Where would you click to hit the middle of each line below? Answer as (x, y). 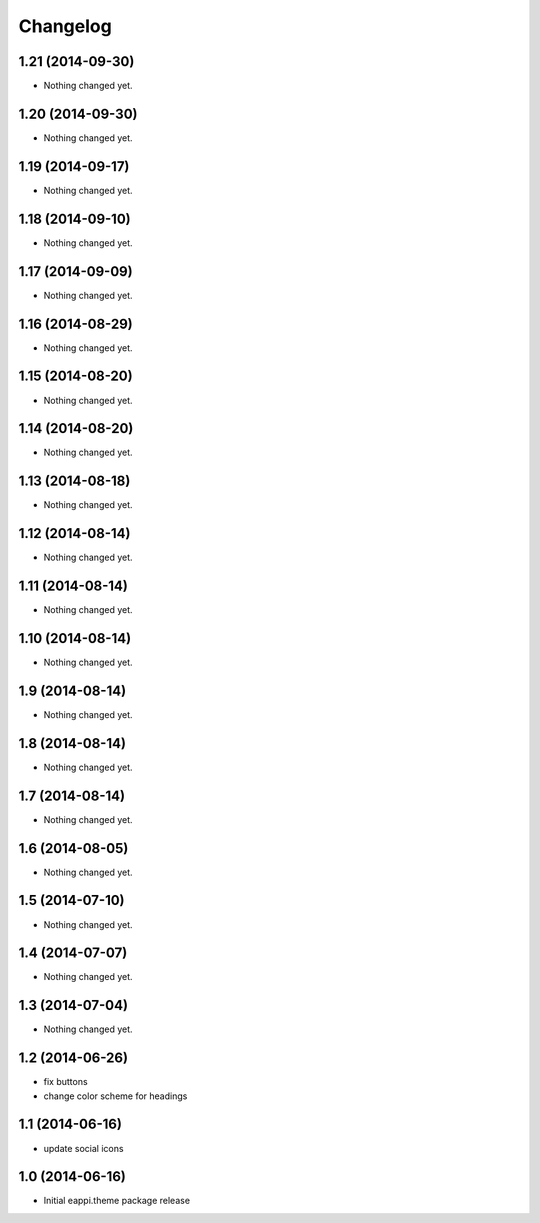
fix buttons (66, 1082)
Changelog (65, 26)
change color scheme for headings (115, 1096)
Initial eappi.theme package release (116, 1201)
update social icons (83, 1148)
